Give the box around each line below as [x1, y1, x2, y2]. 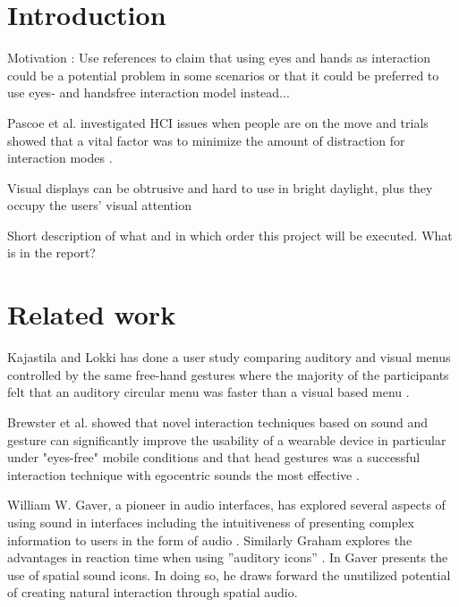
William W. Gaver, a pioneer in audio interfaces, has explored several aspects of [7, 495, 446, 514]
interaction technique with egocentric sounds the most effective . [7, 465, 360, 484]
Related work [7, 296, 176, 333]
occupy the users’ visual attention [7, 196, 191, 215]
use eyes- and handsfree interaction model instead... [7, 83, 290, 102]
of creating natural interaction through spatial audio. [7, 583, 298, 602]
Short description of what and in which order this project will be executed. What [7, 225, 453, 244]
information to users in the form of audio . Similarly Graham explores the [7, 530, 412, 549]
